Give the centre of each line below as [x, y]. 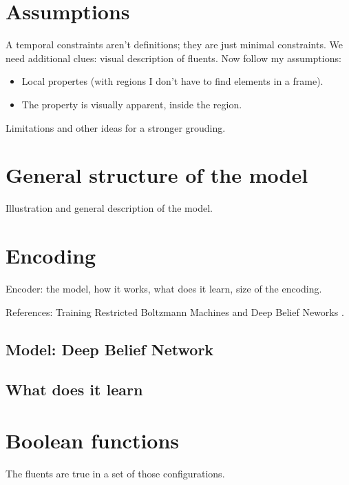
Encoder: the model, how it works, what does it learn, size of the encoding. [164, 288]
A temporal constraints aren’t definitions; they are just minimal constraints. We [174, 44]
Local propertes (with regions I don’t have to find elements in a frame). [172, 81]
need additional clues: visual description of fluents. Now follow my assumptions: [173, 58]
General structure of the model [157, 175]
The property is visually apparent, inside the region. [132, 104]
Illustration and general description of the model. [109, 208]
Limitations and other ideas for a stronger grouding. [116, 127]
